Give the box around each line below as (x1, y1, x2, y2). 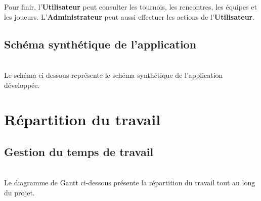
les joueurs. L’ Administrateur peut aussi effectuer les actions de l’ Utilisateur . (4, 11, 255, 22)
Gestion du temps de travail (4, 143, 154, 159)
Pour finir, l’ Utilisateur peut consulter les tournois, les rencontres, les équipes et (4, 2, 257, 12)
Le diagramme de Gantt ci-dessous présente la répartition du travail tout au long (4, 177, 255, 188)
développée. (4, 79, 40, 90)
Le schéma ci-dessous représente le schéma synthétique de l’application (4, 69, 223, 80)
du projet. (4, 187, 35, 197)
